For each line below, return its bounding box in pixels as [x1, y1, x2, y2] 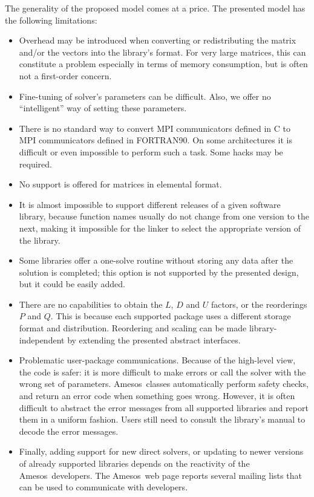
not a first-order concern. [19, 69, 112, 82]
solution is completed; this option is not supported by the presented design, [19, 265, 299, 278]
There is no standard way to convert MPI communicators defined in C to [19, 122, 290, 134]
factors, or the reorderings [211, 297, 307, 310]
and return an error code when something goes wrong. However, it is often [19, 389, 295, 402]
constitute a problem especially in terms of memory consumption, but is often [19, 57, 308, 70]
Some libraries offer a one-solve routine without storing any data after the [19, 254, 293, 267]
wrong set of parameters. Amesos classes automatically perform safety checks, [19, 377, 309, 390]
